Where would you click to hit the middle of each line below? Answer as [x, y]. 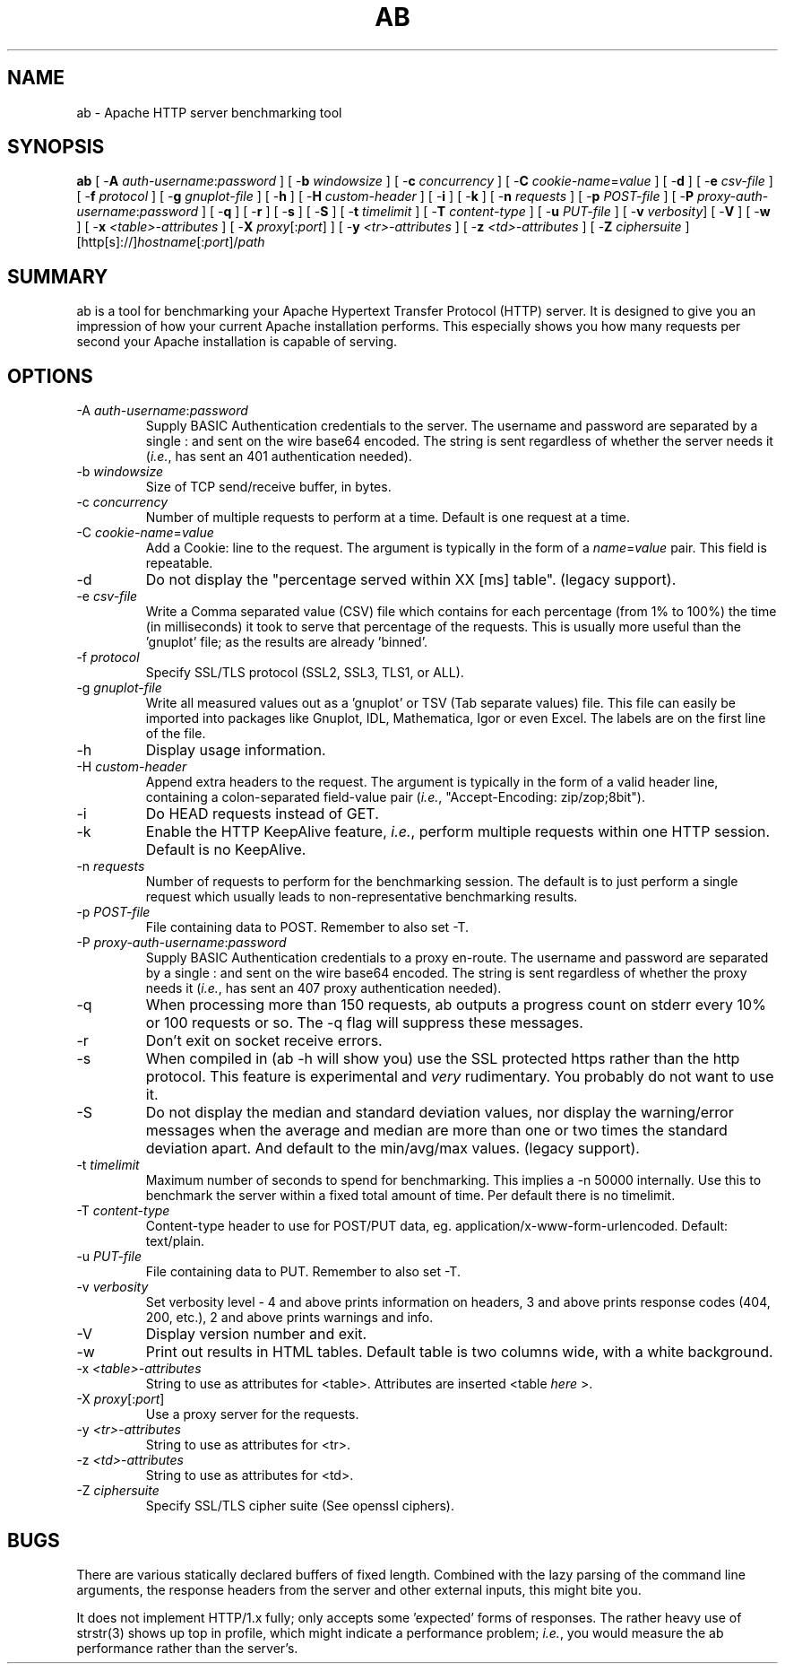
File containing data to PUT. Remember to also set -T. [303, 1272]
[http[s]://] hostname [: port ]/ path [171, 242]
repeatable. [179, 563]
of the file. [176, 734]
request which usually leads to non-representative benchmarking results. [362, 897]
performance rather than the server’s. [187, 1648]
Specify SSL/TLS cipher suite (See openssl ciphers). [300, 1506]
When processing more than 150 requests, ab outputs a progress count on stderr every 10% [456, 1005]
